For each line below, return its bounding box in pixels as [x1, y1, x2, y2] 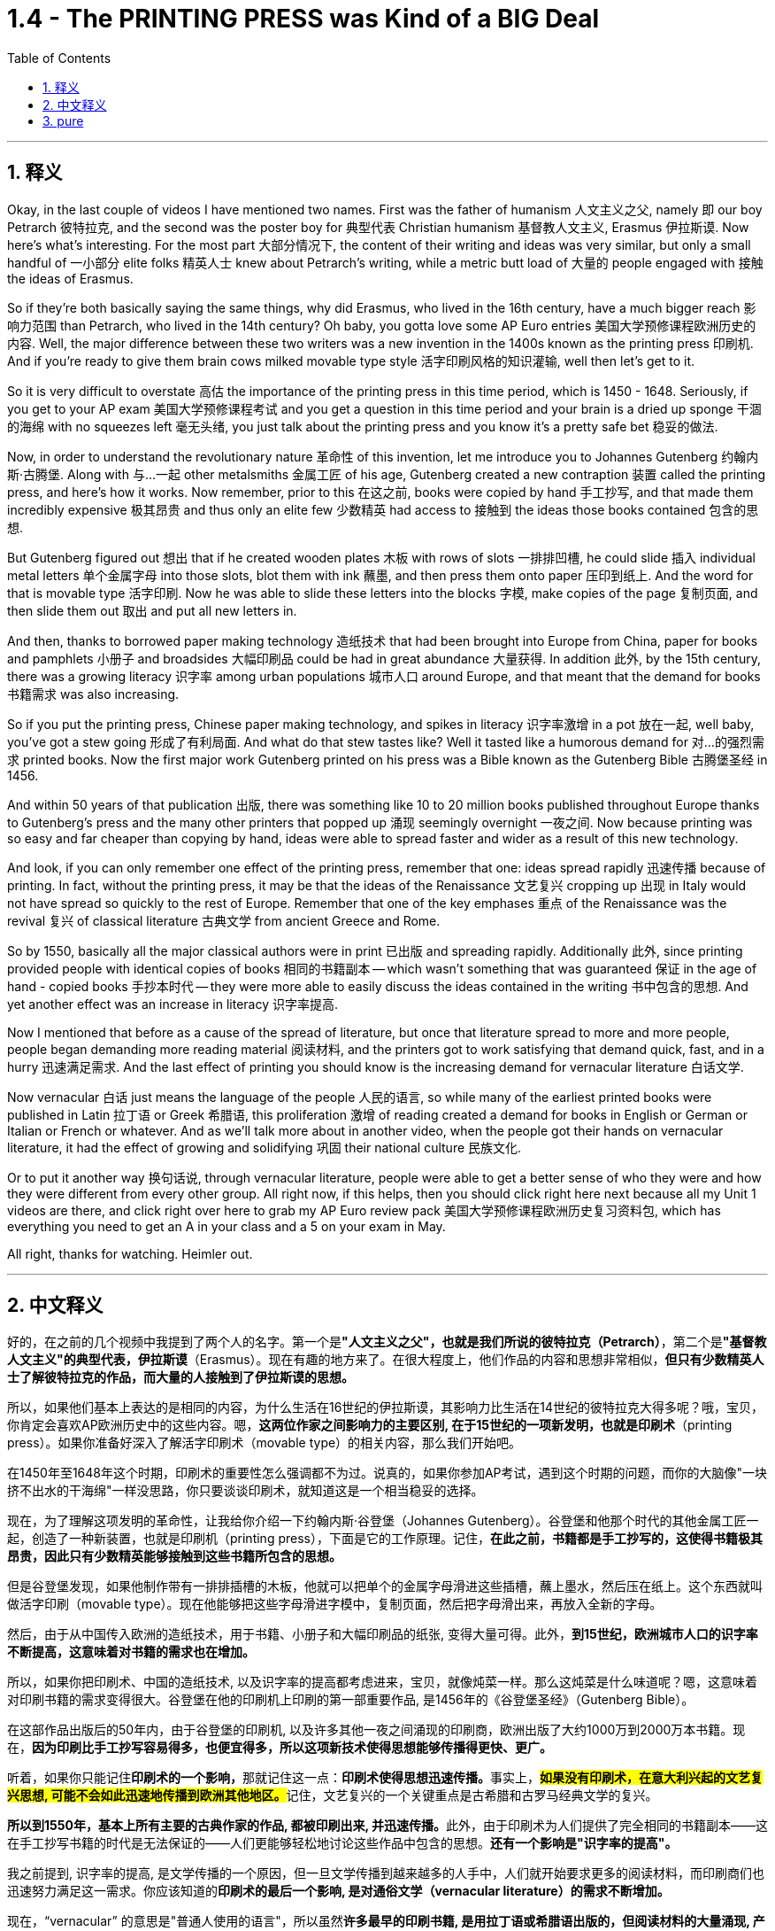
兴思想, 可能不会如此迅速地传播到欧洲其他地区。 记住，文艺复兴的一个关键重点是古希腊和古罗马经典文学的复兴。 [7, 1788, 658, 1803]
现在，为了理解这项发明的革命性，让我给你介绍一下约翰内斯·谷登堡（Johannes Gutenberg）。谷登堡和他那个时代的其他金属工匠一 [7, 1513, 759, 1529]
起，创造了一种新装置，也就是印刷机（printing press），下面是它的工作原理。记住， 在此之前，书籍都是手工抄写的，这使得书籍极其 [7, 1531, 763, 1547]
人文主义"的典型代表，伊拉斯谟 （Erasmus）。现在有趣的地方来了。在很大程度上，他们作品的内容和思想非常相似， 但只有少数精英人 [7, 1352, 764, 1368]
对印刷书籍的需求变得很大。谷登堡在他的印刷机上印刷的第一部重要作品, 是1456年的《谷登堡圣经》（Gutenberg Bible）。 [7, 1692, 694, 1708]
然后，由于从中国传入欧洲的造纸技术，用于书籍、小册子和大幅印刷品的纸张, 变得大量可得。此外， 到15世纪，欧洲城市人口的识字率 [7, 1626, 758, 1642]
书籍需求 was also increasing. [7, 686, 180, 702]
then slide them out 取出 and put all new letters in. [7, 602, 297, 618]
